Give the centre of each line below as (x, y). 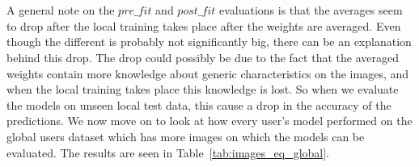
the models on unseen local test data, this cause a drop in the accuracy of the (199, 104)
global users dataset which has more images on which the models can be (186, 136)
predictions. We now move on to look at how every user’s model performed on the (209, 121)
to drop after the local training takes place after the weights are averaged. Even (204, 25)
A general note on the (61, 10)
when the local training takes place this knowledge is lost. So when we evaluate (203, 89)
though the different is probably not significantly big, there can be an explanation (209, 42)
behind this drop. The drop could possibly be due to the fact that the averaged (203, 57)
